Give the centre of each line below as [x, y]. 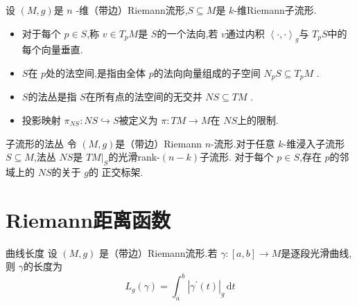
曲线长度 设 [32, 252]
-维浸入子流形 [314, 143]
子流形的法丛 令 [41, 143]
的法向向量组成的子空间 [207, 72]
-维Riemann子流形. [275, 10]
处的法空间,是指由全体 [96, 72]
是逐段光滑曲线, [316, 252]
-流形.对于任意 [243, 143]
